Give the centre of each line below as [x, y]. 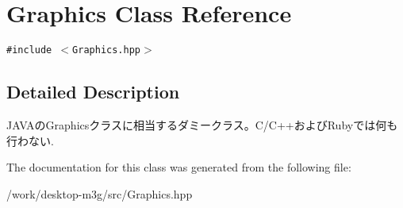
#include [29, 50]
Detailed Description [93, 92]
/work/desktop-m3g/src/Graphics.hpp [100, 193]
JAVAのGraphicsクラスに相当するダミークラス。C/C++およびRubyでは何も [202, 124]
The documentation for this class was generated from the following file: [179, 167]
